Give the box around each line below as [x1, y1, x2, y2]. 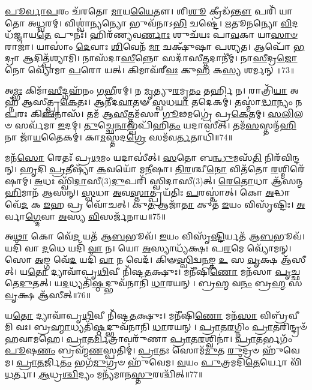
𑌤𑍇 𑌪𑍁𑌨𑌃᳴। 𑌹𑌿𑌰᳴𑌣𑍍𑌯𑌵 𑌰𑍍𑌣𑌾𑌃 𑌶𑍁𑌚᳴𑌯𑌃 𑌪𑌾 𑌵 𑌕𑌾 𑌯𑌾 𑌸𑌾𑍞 [37, 28, 298, 41]
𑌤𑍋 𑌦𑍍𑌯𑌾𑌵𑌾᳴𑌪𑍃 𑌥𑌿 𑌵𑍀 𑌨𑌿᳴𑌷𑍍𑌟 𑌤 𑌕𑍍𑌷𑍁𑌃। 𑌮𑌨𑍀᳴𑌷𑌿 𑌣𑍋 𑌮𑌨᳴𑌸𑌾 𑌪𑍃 [28, 265, 292, 277]
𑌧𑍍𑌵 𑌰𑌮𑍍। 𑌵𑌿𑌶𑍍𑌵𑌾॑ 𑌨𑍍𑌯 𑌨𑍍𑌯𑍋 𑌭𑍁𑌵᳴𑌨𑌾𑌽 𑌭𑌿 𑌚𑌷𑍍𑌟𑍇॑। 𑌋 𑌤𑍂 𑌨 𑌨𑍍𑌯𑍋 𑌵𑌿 [36, 16, 292, 29]
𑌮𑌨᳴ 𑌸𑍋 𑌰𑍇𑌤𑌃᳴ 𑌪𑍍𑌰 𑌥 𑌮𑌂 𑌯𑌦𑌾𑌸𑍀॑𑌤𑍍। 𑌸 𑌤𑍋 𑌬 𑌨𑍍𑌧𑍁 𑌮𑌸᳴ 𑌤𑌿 [5, 151, 262, 163]
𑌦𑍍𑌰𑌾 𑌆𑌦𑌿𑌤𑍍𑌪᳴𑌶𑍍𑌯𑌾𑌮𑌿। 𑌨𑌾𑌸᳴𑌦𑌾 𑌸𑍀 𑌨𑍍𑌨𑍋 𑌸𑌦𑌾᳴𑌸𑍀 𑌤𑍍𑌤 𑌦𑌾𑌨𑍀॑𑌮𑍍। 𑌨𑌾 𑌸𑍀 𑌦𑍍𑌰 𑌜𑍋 [5, 52, 298, 64]
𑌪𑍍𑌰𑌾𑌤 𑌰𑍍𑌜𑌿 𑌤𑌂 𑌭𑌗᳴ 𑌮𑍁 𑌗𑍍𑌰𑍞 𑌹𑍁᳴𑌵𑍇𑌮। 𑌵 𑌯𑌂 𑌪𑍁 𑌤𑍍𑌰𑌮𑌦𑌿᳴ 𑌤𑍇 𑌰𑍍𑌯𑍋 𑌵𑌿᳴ [16, 356, 302, 368]
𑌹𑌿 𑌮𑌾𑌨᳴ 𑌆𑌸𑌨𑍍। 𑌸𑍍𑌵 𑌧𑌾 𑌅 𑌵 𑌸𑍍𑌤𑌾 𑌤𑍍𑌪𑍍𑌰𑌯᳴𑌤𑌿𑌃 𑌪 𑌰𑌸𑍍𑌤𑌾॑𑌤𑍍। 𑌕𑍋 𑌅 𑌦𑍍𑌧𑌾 [5, 186, 290, 199]
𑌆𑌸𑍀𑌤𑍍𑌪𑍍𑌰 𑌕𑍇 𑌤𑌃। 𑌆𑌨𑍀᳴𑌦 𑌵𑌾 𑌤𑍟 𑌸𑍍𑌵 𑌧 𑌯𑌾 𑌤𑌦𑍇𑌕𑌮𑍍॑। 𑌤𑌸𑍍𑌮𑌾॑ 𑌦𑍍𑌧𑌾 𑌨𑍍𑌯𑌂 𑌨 [21, 95, 302, 108]
